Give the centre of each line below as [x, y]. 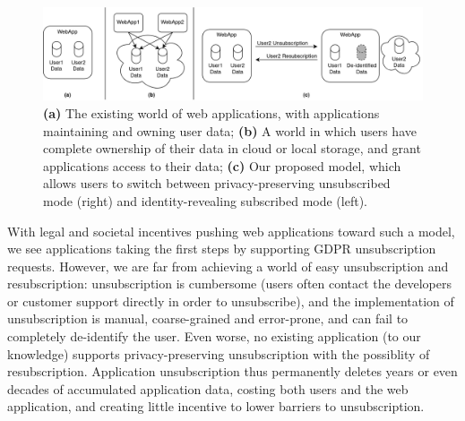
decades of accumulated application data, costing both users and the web [208, 388]
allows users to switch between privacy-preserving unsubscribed [217, 183]
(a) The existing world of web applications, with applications [211, 112]
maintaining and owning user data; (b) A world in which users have [230, 130]
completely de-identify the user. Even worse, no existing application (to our [214, 336]
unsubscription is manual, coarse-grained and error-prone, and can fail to [208, 318]
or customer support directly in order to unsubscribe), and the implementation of [231, 301]
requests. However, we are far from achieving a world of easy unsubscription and [228, 266]
